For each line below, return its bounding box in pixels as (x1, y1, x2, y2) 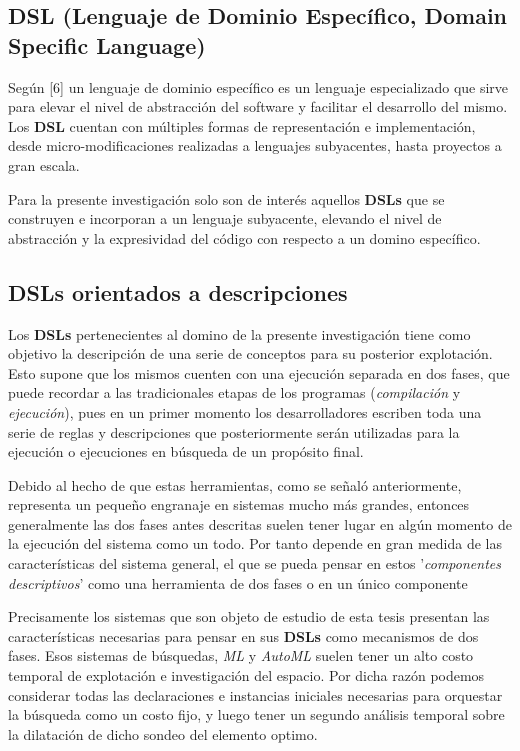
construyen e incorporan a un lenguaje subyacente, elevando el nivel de (8, 208, 442, 229)
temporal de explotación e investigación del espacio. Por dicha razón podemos (8, 665, 485, 686)
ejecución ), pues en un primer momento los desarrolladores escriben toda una (8, 401, 482, 422)
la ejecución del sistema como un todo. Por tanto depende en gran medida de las (8, 533, 502, 554)
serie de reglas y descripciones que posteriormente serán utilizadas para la (8, 421, 460, 442)
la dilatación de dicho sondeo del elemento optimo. (8, 723, 318, 744)
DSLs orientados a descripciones (8, 276, 348, 307)
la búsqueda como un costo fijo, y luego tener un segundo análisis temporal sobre (8, 704, 505, 725)
